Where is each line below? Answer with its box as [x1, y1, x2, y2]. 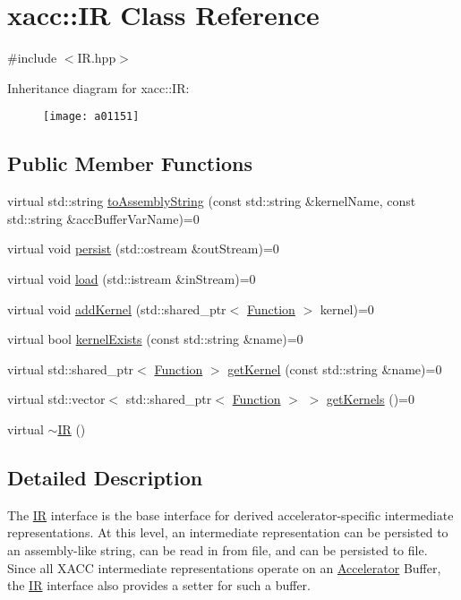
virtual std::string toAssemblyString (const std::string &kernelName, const [7, 192, 416, 210]
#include [7, 48, 57, 67]
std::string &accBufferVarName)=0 [7, 209, 200, 227]
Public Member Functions [7, 150, 252, 177]
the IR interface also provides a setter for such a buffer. [7, 576, 311, 595]
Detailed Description [7, 463, 203, 491]
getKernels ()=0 [326, 390, 414, 408]
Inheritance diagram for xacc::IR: [7, 78, 190, 97]
